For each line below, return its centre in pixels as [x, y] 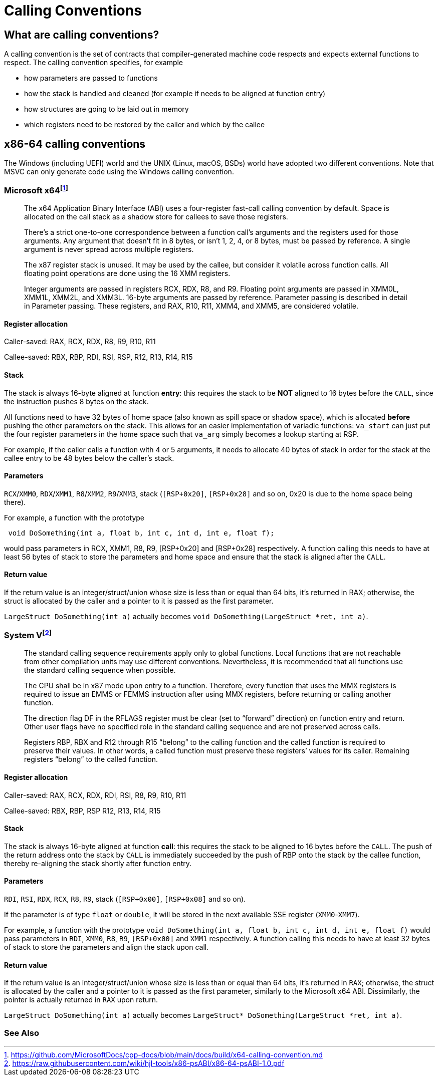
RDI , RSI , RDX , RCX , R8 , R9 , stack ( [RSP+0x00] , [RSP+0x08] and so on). [125, 899]
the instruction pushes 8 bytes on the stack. [76, 401]
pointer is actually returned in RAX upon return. [81, 1000]
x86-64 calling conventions [75, 144]
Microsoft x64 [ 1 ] [36, 190]
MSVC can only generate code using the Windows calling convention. [119, 172]
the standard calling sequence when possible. [100, 670]
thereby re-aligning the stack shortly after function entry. [98, 863]
